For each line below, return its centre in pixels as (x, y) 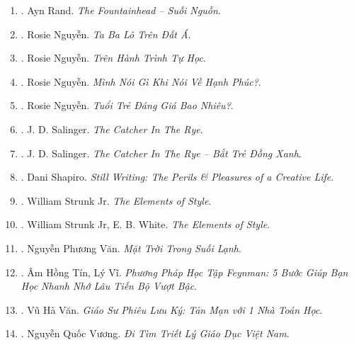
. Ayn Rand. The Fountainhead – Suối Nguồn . (121, 10)
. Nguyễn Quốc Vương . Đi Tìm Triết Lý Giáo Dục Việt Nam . (155, 333)
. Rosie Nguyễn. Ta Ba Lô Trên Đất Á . (106, 34)
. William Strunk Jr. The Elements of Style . (116, 200)
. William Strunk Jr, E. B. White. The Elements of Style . (145, 224)
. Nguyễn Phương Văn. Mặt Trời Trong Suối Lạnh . (131, 248)
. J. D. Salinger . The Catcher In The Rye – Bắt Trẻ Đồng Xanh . (161, 153)
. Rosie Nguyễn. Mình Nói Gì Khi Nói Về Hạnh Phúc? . (141, 81)
